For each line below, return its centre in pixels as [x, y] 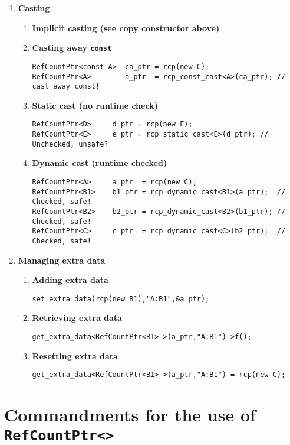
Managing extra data [62, 260]
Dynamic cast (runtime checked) [100, 163]
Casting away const [72, 48]
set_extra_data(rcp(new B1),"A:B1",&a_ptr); [121, 299]
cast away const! [66, 87]
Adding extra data [70, 280]
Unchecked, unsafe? [70, 144]
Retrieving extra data [77, 318]
